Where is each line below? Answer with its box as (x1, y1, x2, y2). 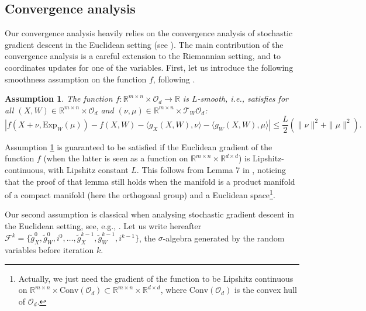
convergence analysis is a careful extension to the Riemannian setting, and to (5, 50, 281, 62)
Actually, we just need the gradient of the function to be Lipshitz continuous (18, 272, 294, 284)
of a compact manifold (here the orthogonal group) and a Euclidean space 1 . (5, 187, 275, 201)
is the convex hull (234, 284, 297, 296)
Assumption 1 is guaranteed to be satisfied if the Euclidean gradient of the (5, 140, 272, 153)
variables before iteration (5, 244, 94, 256)
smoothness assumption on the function (5, 72, 147, 85)
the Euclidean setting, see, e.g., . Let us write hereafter (5, 220, 202, 232)
